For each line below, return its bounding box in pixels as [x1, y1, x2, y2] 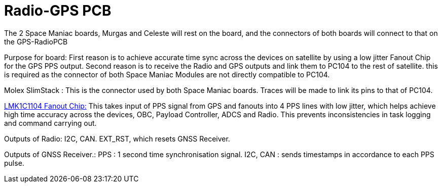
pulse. [4, 158, 24, 167]
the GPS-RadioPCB [4, 37, 68, 46]
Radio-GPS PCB [4, 2, 112, 19]
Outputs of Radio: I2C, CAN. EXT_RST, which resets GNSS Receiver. [4, 134, 230, 143]
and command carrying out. [4, 118, 97, 127]
